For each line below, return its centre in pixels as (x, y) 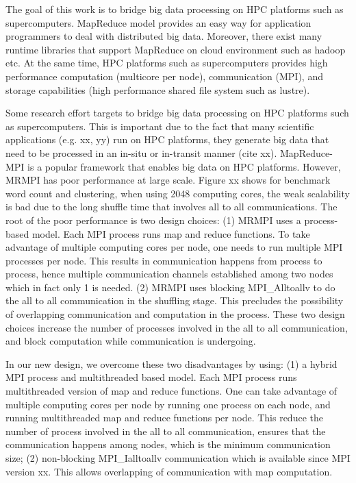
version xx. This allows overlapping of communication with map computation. (169, 471)
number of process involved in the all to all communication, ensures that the (166, 431)
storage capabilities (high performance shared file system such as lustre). (158, 89)
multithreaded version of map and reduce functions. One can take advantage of (171, 391)
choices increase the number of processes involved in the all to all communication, (177, 327)
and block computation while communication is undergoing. (131, 341)
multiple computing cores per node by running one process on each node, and (168, 404)
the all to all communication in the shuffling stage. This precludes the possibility (175, 300)
